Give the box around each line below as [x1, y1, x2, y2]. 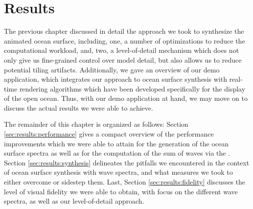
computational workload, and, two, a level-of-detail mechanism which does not [4, 45, 239, 55]
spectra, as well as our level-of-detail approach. [4, 196, 144, 206]
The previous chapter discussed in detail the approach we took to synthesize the [4, 26, 244, 36]
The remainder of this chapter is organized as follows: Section [4, 119, 188, 129]
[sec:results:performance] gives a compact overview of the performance [4, 129, 214, 139]
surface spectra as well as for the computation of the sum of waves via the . [4, 148, 230, 158]
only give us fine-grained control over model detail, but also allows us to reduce [4, 54, 242, 65]
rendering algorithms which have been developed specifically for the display [19, 83, 246, 93]
